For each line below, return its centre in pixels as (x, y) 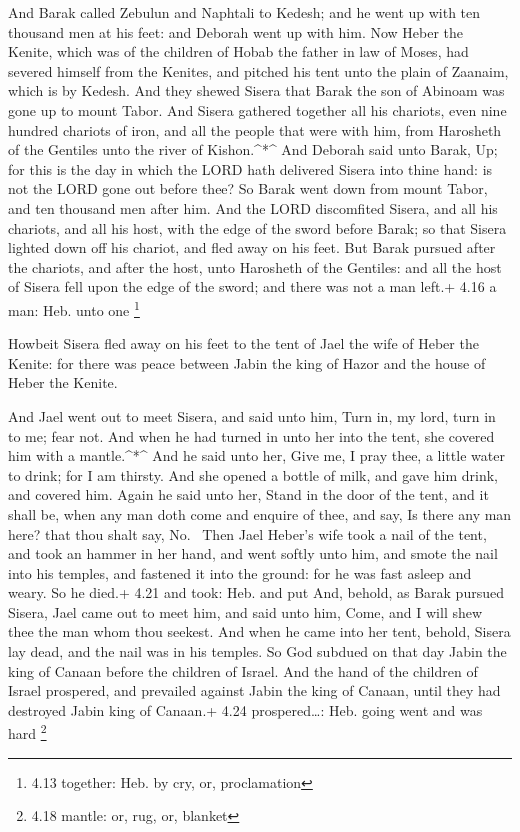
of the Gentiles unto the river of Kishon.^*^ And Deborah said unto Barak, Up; (253, 149)
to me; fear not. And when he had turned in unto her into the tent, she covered (251, 435)
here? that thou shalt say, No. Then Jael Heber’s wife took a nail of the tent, (247, 533)
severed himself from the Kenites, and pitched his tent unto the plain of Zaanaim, (258, 70)
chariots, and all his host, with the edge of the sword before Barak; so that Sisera (257, 227)
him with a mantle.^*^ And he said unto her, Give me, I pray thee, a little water (256, 455)
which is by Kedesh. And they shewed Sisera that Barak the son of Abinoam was (256, 90)
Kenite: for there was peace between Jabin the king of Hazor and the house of (247, 362)
